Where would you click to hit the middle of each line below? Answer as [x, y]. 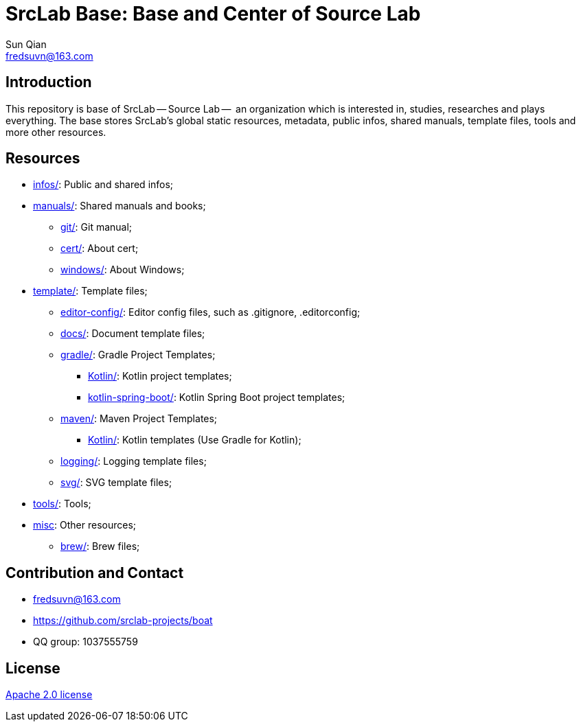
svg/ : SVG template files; [116, 483]
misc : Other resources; [85, 525]
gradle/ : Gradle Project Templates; [138, 355]
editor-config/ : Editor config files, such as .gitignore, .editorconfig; [210, 312]
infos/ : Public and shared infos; [103, 185]
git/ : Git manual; [96, 227]
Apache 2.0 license [49, 695]
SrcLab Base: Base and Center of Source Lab [213, 14]
